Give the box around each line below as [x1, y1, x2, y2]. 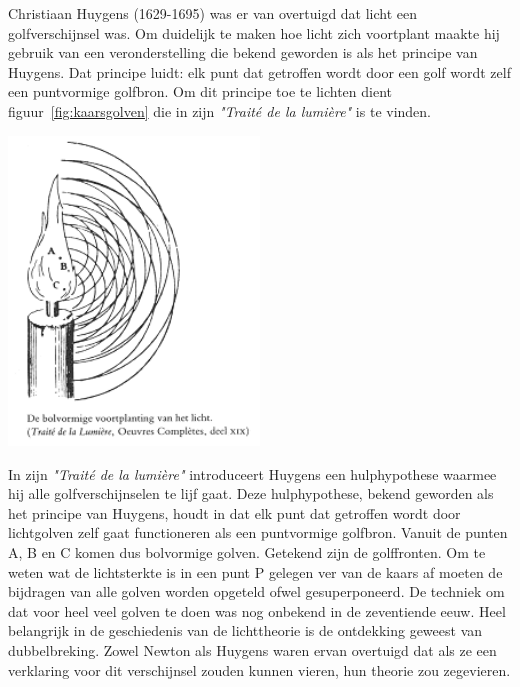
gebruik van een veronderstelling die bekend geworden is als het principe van [8, 42, 478, 63]
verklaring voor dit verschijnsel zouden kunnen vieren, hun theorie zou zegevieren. [8, 659, 511, 680]
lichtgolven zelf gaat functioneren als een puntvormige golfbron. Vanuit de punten [8, 522, 508, 543]
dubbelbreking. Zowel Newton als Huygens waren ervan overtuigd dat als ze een [8, 639, 497, 660]
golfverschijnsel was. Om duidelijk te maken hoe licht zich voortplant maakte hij [8, 22, 500, 43]
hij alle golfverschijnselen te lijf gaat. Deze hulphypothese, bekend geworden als [8, 483, 494, 504]
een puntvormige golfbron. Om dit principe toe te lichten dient [8, 81, 392, 102]
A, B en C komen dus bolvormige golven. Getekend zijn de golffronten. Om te [8, 541, 486, 562]
